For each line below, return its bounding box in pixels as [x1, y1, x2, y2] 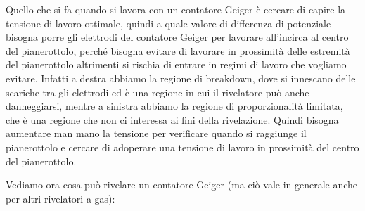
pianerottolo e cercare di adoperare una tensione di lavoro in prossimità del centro [6, 139, 359, 154]
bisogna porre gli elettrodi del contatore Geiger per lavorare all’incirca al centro [6, 30, 349, 44]
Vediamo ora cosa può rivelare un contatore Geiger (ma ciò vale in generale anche [6, 177, 358, 192]
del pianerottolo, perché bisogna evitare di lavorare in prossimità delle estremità [6, 43, 350, 58]
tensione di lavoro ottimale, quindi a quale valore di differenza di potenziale [6, 15, 331, 30]
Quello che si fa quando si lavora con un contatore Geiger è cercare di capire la [6, 2, 346, 16]
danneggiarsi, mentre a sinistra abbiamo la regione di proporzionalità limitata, [6, 98, 343, 113]
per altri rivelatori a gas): [6, 191, 115, 205]
